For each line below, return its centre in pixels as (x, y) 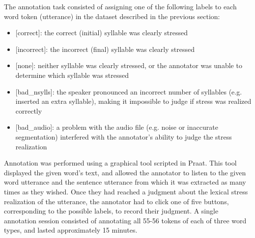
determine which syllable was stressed (72, 75)
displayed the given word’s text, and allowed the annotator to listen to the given (125, 172)
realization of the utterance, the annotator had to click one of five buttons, (116, 201)
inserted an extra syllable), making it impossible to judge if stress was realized (133, 101)
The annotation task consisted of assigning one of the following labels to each (120, 6)
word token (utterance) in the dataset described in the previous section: (112, 16)
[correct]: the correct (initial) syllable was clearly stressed (101, 33)
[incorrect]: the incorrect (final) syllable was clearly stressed (105, 49)
